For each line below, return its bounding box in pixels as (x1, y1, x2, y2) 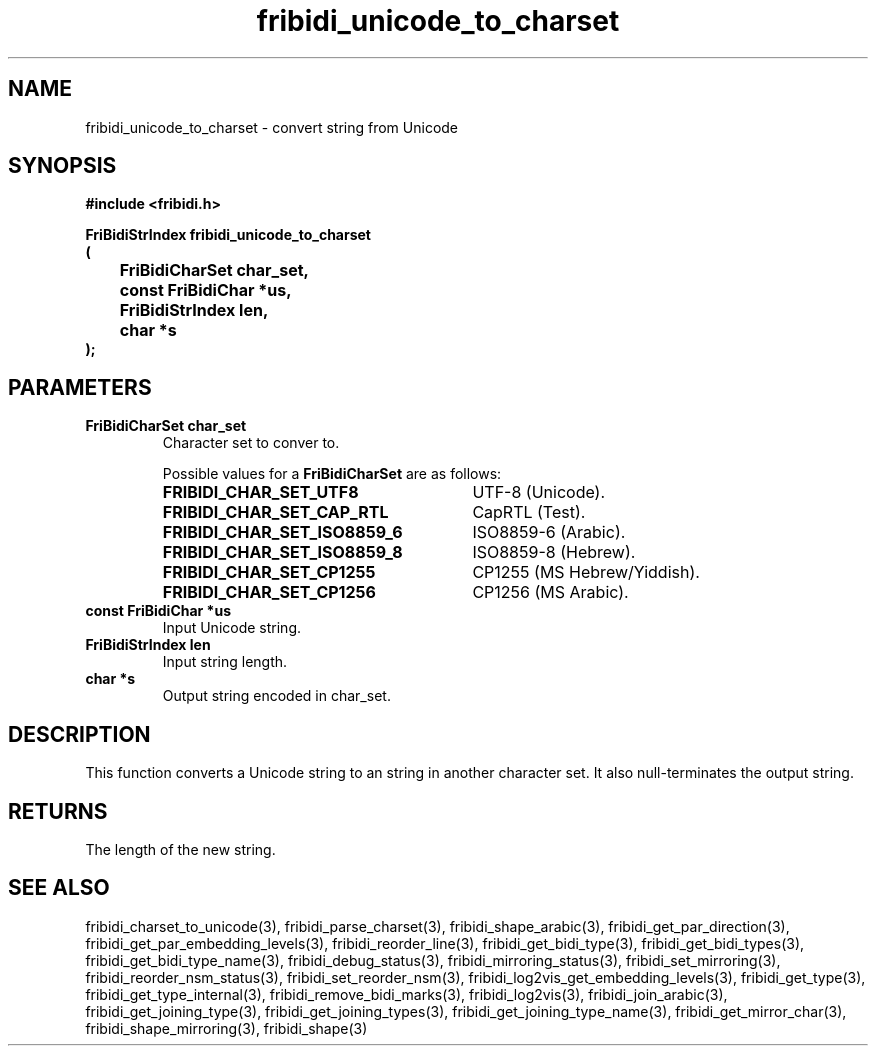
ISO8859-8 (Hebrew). (472, 542, 636, 563)
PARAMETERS (8, 374, 152, 400)
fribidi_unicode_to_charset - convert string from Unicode (85, 118, 459, 136)
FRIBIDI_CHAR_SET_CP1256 (162, 582, 376, 603)
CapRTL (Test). (472, 502, 586, 523)
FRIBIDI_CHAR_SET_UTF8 (162, 482, 359, 503)
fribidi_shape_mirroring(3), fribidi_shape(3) (85, 1019, 368, 1037)
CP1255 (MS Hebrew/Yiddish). (472, 562, 700, 583)
